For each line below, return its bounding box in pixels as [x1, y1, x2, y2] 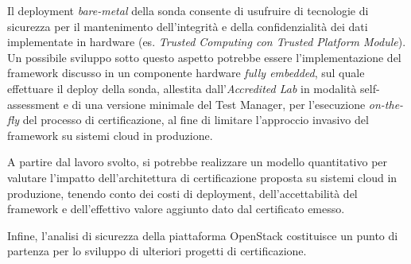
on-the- [368, 95, 404, 112]
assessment [7, 95, 60, 112]
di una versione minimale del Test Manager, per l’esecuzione [72, 95, 366, 112]
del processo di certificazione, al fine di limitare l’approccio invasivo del [22, 111, 369, 128]
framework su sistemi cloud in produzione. [7, 126, 213, 143]
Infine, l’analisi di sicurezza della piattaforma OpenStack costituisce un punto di [7, 227, 398, 243]
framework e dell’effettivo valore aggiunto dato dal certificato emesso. [7, 200, 345, 217]
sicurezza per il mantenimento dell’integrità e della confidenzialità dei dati [7, 17, 368, 34]
